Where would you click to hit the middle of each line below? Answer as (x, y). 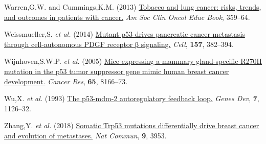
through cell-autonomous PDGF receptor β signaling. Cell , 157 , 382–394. (119, 44)
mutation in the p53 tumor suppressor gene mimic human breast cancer (117, 71)
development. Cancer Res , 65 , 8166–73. (66, 81)
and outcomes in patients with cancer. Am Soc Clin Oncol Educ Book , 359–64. (127, 17)
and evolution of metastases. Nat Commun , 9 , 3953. (85, 135)
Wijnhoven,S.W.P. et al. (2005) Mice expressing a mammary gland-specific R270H (133, 61)
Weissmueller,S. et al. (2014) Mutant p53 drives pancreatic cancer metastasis (125, 34)
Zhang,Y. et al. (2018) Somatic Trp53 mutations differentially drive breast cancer (132, 125)
